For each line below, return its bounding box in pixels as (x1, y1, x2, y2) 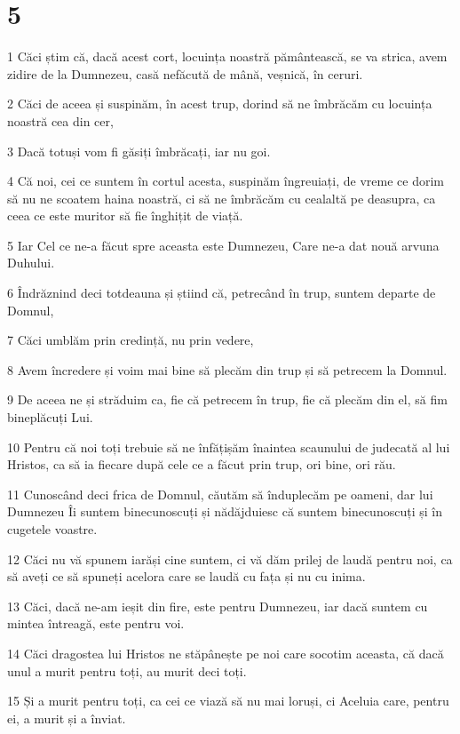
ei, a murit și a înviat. (7, 708, 126, 727)
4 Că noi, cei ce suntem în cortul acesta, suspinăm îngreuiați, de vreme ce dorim (7, 172, 444, 190)
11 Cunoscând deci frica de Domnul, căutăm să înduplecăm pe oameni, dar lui (7, 484, 433, 503)
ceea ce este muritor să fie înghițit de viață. (7, 206, 243, 225)
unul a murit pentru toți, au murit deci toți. (7, 661, 247, 680)
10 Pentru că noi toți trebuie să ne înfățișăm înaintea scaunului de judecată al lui (7, 437, 450, 456)
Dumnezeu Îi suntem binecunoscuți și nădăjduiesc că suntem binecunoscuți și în (7, 502, 442, 521)
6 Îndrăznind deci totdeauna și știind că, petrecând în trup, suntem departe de (7, 283, 436, 302)
